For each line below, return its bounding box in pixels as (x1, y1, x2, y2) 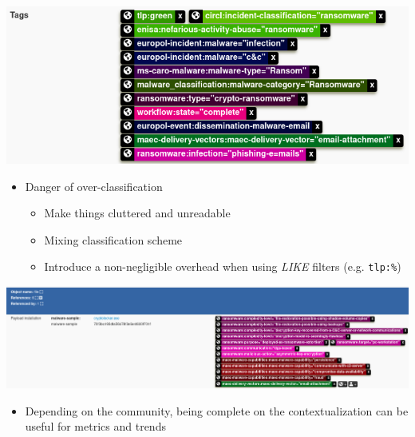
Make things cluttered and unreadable (44, 205, 231, 221)
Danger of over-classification (25, 177, 163, 194)
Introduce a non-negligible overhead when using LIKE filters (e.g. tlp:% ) (44, 258, 401, 275)
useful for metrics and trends (25, 418, 166, 435)
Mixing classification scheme (44, 231, 183, 248)
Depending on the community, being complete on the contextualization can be (25, 402, 409, 419)
